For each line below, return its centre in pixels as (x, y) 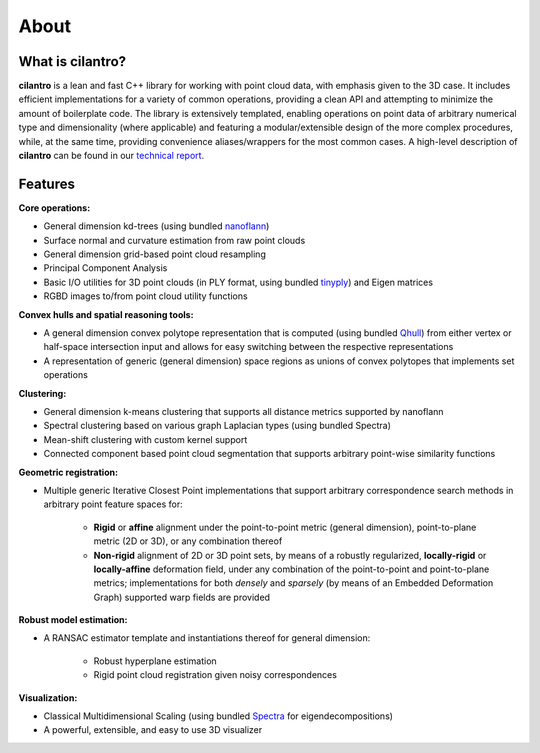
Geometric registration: (68, 472)
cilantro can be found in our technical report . (111, 156)
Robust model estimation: (73, 620)
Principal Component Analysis (105, 268)
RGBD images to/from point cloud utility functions (146, 296)
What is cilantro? (72, 61)
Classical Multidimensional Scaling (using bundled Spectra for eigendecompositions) (218, 716)
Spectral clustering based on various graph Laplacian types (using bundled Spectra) (217, 426)
